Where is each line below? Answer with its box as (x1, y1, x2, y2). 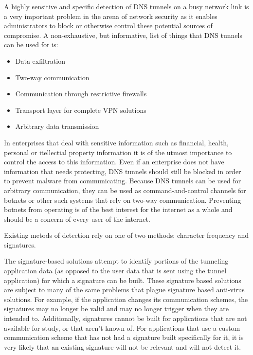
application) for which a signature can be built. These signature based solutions (4, 275, 241, 285)
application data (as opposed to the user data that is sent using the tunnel (4, 266, 227, 276)
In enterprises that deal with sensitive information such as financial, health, (4, 137, 229, 147)
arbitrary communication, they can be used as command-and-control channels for (4, 185, 246, 195)
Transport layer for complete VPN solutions (15, 105, 146, 115)
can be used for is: (4, 39, 58, 50)
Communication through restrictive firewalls (15, 89, 147, 99)
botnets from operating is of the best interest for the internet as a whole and (4, 204, 233, 214)
